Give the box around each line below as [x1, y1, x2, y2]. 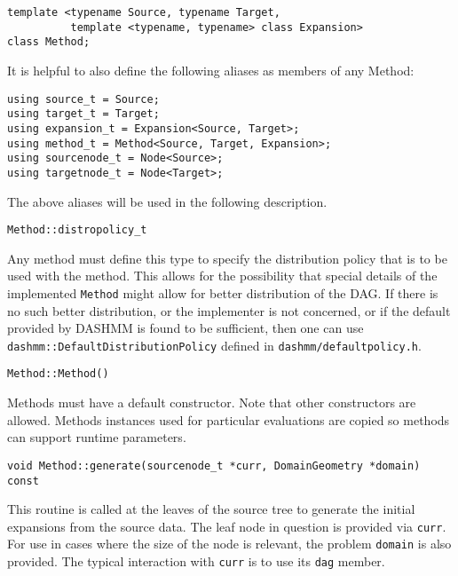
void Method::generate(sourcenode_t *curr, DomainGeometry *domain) [7, 459, 421, 472]
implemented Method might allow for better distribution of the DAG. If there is [7, 283, 438, 302]
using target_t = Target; [7, 107, 160, 121]
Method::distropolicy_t [7, 224, 147, 237]
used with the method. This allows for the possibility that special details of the [7, 266, 438, 285]
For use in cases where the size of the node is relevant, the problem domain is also [7, 534, 452, 553]
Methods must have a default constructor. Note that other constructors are [7, 393, 416, 412]
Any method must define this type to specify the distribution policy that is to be [7, 249, 447, 267]
